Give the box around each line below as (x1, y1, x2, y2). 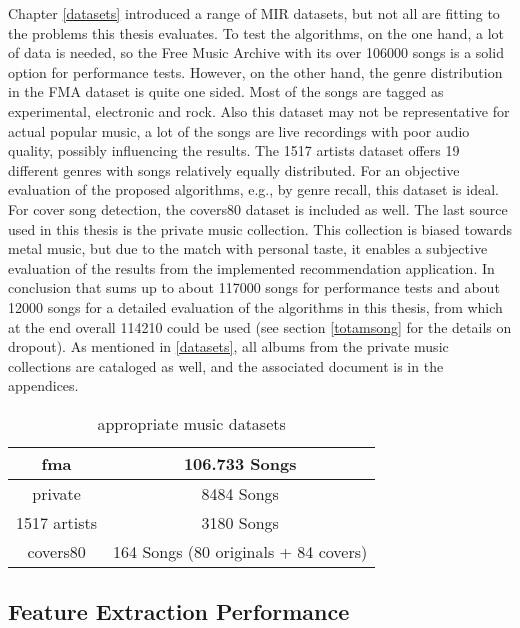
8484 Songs (201, 481, 279, 505)
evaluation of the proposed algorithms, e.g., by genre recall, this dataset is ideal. (8, 179, 499, 200)
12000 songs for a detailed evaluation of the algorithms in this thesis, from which (8, 296, 503, 317)
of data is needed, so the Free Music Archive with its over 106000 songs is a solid (8, 42, 504, 63)
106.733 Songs (183, 451, 297, 475)
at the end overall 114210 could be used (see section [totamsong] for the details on (8, 316, 512, 337)
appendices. (8, 375, 79, 396)
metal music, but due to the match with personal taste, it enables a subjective (8, 238, 488, 259)
